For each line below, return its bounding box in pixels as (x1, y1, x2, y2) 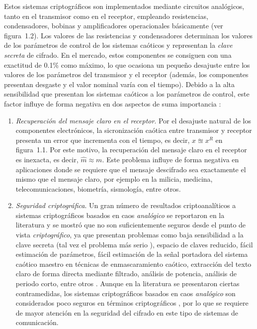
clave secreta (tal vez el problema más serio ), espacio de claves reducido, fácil (15, 239, 253, 249)
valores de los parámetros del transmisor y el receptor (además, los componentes (4, 69, 249, 80)
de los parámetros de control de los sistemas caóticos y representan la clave (4, 40, 233, 50)
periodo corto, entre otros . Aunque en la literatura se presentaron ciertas (15, 278, 240, 289)
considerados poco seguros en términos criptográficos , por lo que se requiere (15, 298, 249, 308)
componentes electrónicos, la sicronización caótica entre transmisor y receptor (15, 125, 252, 135)
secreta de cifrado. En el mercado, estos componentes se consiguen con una (4, 49, 232, 60)
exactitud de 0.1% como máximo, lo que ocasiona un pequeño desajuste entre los (4, 59, 250, 70)
